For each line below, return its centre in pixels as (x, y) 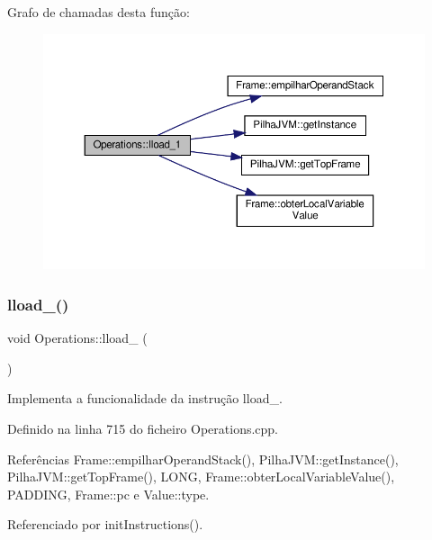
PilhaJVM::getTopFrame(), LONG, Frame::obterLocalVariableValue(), (201, 477)
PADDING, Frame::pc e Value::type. (108, 494)
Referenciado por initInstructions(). (105, 524)
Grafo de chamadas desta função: (99, 12)
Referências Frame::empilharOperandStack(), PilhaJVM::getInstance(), (203, 459)
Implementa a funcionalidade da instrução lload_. (145, 398)
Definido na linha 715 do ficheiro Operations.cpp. (143, 428)
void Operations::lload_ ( (77, 338)
